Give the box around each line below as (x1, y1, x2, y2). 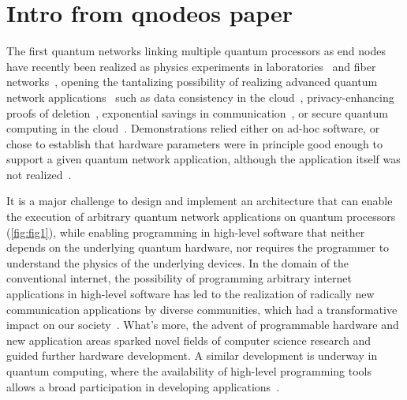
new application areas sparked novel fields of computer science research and (6, 331, 372, 348)
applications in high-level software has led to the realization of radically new (6, 286, 375, 302)
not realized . (6, 166, 72, 182)
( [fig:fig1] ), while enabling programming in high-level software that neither (6, 223, 365, 240)
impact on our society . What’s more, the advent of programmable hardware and (6, 316, 399, 333)
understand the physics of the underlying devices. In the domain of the (6, 254, 349, 271)
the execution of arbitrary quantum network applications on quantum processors (6, 208, 396, 225)
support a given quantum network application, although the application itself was (6, 151, 401, 167)
